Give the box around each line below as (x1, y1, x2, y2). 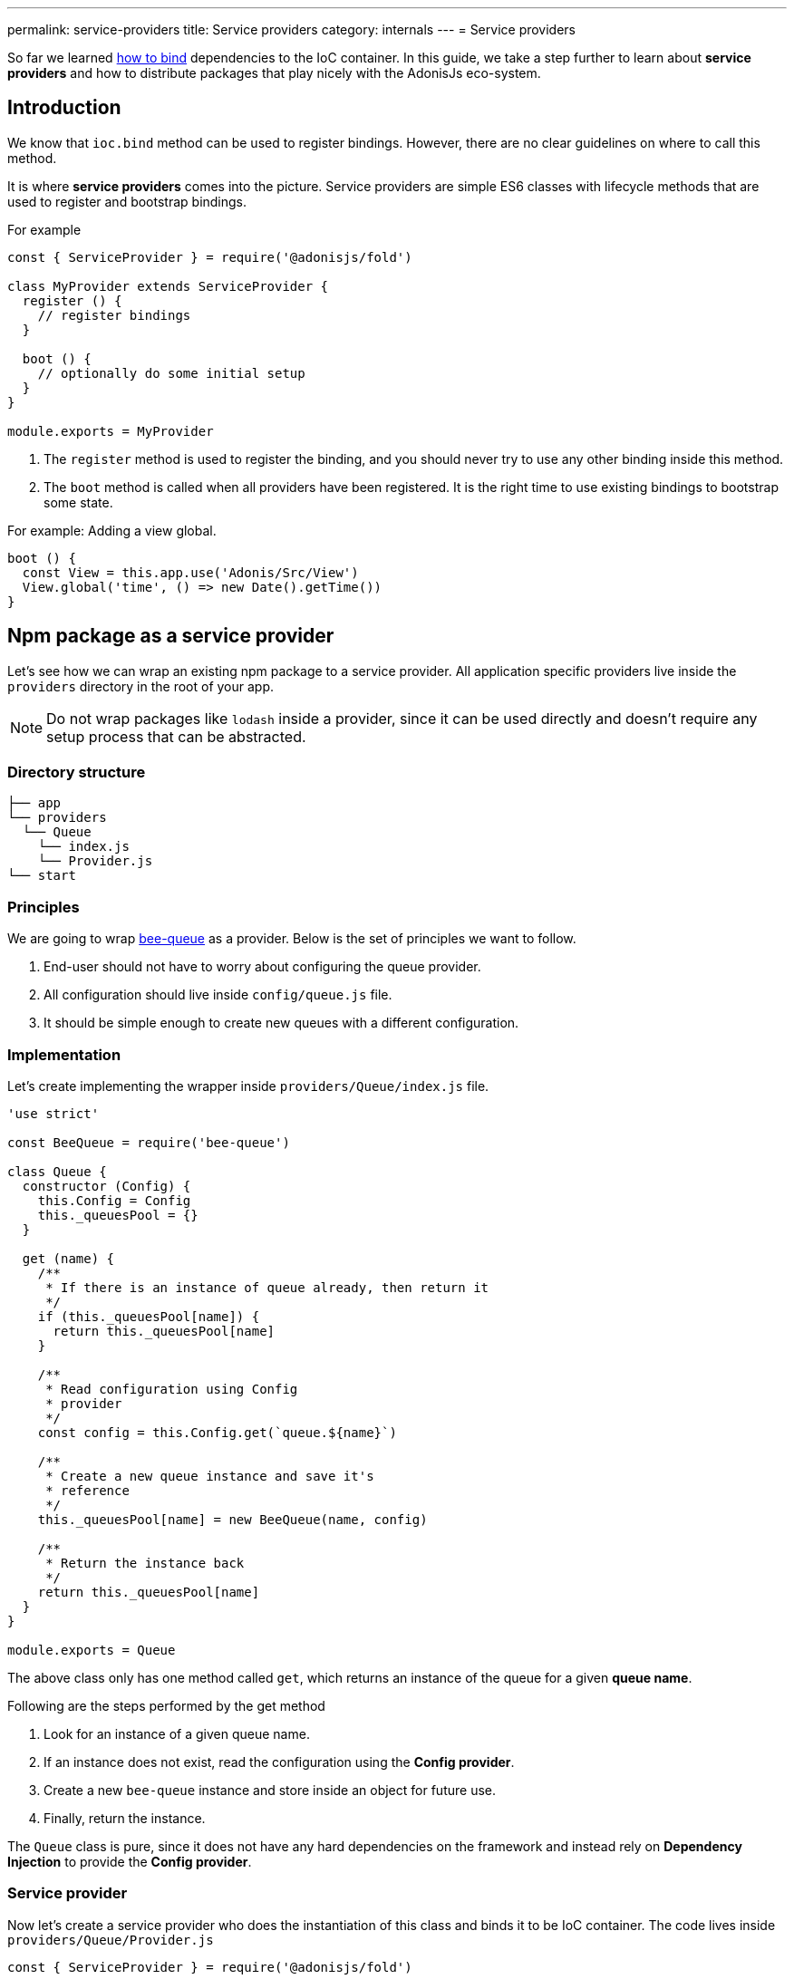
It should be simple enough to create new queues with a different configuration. (44, 1015, 519, 1031)
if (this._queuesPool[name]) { (37, 1308, 260, 1324)
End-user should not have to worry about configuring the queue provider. (44, 959, 481, 975)
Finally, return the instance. (44, 1810, 206, 1826)
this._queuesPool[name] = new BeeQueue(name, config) (37, 1511, 428, 1527)
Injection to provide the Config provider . (7, 1853, 252, 1869)
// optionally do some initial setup (37, 365, 305, 381)
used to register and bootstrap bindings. (7, 193, 247, 209)
